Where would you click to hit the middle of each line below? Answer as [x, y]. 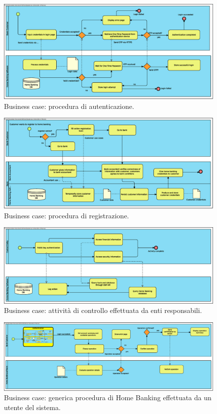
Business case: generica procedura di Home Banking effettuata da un [108, 397]
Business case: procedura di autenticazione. [69, 106]
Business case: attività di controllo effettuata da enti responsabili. [103, 310]
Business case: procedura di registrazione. [67, 215]
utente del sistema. [32, 407]
